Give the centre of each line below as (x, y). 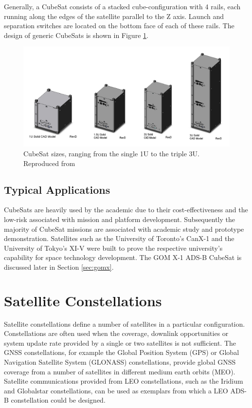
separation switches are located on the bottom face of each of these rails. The (119, 26)
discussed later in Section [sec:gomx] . (59, 267)
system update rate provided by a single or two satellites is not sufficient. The (120, 343)
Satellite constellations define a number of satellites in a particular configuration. (125, 324)
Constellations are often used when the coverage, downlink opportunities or (116, 333)
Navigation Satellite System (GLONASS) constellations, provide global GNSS (120, 362)
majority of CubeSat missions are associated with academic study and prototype (124, 229)
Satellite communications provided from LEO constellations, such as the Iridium (124, 381)
